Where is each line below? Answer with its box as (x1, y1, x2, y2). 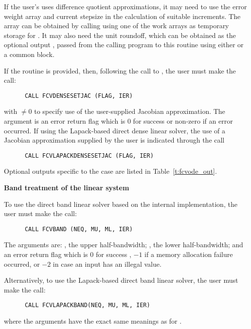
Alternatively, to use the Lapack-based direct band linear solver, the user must (4, 275, 238, 285)
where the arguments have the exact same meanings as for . (4, 316, 182, 326)
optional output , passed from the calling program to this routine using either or (4, 39, 244, 50)
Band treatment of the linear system (4, 183, 129, 193)
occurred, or (4, 258, 40, 269)
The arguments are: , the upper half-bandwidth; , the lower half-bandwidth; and (4, 239, 243, 250)
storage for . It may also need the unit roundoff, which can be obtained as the (4, 30, 236, 40)
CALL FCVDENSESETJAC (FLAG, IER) (24, 92, 133, 99)
